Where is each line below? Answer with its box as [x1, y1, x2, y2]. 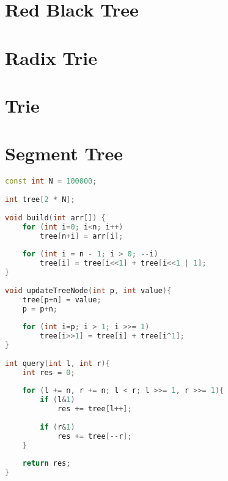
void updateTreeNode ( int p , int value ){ [5, 286, 172, 295]
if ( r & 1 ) [40, 422, 75, 431]
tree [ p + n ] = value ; [22, 295, 101, 304]
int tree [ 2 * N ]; [5, 195, 75, 204]
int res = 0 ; [22, 368, 75, 377]
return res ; [22, 459, 71, 468]
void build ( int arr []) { [5, 213, 106, 222]
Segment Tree [5, 141, 123, 166]
